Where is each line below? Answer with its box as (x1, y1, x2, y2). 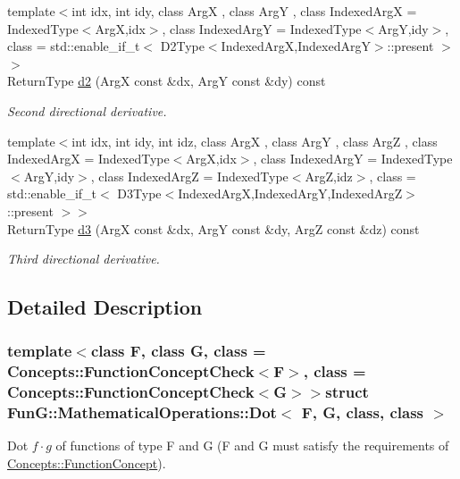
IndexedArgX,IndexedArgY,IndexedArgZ (178, 184, 403, 203)
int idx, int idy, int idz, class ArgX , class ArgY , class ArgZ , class (71, 131, 438, 150)
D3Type (117, 184, 162, 203)
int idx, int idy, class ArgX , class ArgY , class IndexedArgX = (71, 2, 417, 20)
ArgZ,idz (305, 166, 353, 185)
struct (325, 381, 369, 403)
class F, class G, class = (90, 340, 266, 362)
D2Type (160, 37, 205, 55)
